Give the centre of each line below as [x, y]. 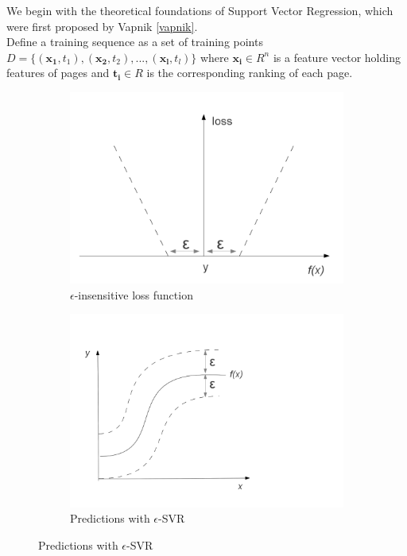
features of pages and [58, 73]
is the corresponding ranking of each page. [250, 73]
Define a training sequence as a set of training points [135, 42]
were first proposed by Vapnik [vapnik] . [102, 26]
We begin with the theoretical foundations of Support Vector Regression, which [200, 10]
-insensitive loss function [134, 294]
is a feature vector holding [337, 57]
